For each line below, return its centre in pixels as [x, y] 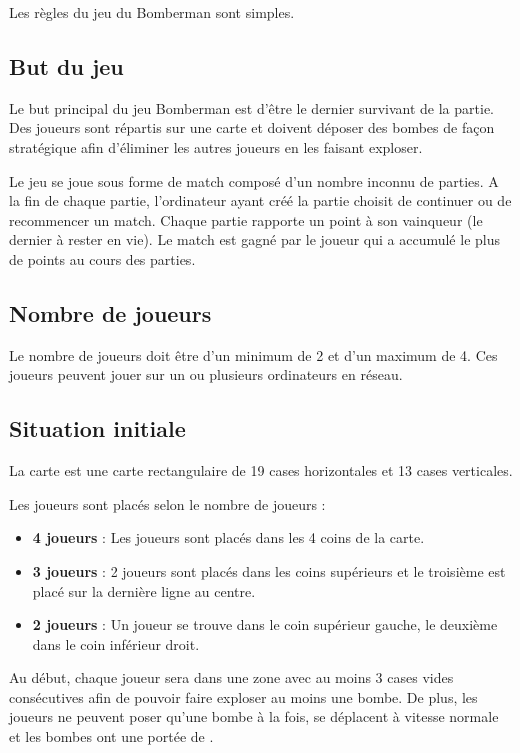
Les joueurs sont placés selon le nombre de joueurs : [167, 503]
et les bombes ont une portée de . [111, 736]
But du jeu [66, 65]
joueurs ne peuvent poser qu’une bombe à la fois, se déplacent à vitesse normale [254, 716]
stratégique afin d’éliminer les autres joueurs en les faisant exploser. [216, 146]
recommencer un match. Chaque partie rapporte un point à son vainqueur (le [246, 219]
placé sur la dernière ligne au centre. [144, 590]
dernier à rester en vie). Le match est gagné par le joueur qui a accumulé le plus [254, 239]
